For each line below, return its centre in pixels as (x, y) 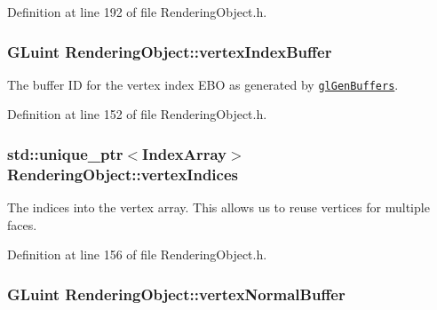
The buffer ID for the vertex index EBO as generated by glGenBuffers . (203, 84)
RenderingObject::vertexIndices (123, 174)
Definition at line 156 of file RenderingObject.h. (137, 254)
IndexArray (184, 153)
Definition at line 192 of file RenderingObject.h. (137, 12)
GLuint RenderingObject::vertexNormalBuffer (176, 294)
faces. (22, 224)
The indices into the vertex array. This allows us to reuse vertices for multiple (218, 207)
